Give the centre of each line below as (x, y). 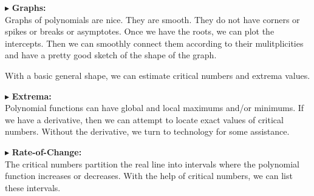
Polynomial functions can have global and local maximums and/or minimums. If (155, 108)
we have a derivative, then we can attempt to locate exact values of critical (144, 119)
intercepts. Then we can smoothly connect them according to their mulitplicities (154, 43)
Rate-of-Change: (47, 151)
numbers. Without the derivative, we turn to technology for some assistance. (147, 131)
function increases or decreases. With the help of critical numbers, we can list (149, 176)
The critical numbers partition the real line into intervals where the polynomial (152, 164)
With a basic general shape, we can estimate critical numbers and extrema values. (158, 75)
